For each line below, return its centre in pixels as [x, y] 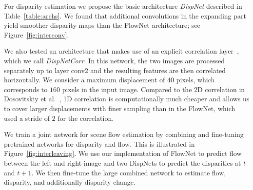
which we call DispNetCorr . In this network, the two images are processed [115, 60]
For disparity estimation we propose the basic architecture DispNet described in [123, 6]
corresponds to [26, 89]
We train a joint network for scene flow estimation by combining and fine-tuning [124, 134]
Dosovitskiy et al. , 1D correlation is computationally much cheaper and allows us [127, 99]
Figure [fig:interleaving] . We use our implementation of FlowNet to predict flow [123, 153]
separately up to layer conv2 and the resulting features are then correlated [115, 70]
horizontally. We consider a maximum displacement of [85, 80]
